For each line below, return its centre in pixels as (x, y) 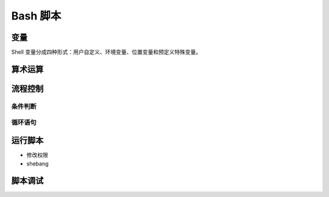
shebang (37, 164)
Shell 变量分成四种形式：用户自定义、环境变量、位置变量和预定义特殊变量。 (106, 52)
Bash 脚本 (36, 16)
